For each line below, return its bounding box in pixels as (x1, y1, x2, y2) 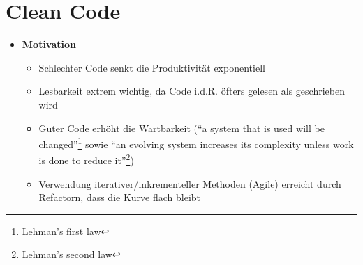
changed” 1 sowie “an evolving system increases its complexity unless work (38, 135, 354, 151)
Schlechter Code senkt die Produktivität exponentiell (38, 60, 265, 74)
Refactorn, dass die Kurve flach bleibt (38, 190, 201, 204)
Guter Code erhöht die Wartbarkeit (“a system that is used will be (38, 120, 325, 135)
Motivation (22, 37, 77, 51)
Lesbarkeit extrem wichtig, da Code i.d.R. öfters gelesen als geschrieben (38, 83, 345, 98)
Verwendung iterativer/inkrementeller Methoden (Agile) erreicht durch (38, 176, 341, 191)
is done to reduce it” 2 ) (38, 151, 134, 167)
